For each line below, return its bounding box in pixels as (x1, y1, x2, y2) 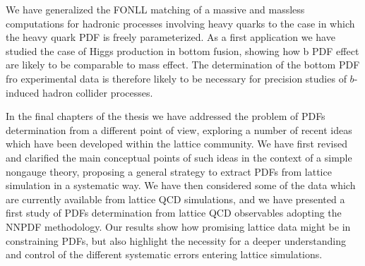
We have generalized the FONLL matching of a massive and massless (6, 2, 305, 16)
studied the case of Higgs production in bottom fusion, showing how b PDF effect (6, 43, 359, 58)
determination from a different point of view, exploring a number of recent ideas (6, 122, 352, 137)
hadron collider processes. (42, 85, 153, 99)
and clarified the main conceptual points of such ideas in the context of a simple (6, 150, 352, 164)
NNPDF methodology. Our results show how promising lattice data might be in (6, 219, 351, 234)
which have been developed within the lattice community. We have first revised (6, 136, 347, 151)
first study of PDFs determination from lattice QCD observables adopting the (6, 205, 342, 220)
